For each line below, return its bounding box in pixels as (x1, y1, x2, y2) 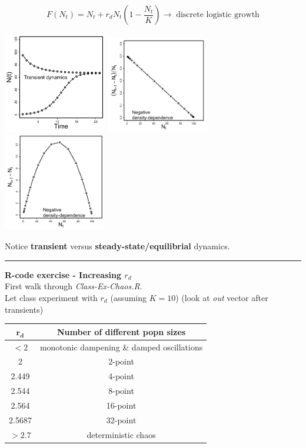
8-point (108, 385, 134, 397)
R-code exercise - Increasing (5, 268, 121, 280)
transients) (5, 303, 44, 315)
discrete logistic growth (176, 11, 260, 19)
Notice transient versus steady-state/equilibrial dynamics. (5, 240, 230, 252)
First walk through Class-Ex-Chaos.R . (5, 280, 142, 292)
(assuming (110, 292, 147, 304)
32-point (106, 413, 137, 426)
